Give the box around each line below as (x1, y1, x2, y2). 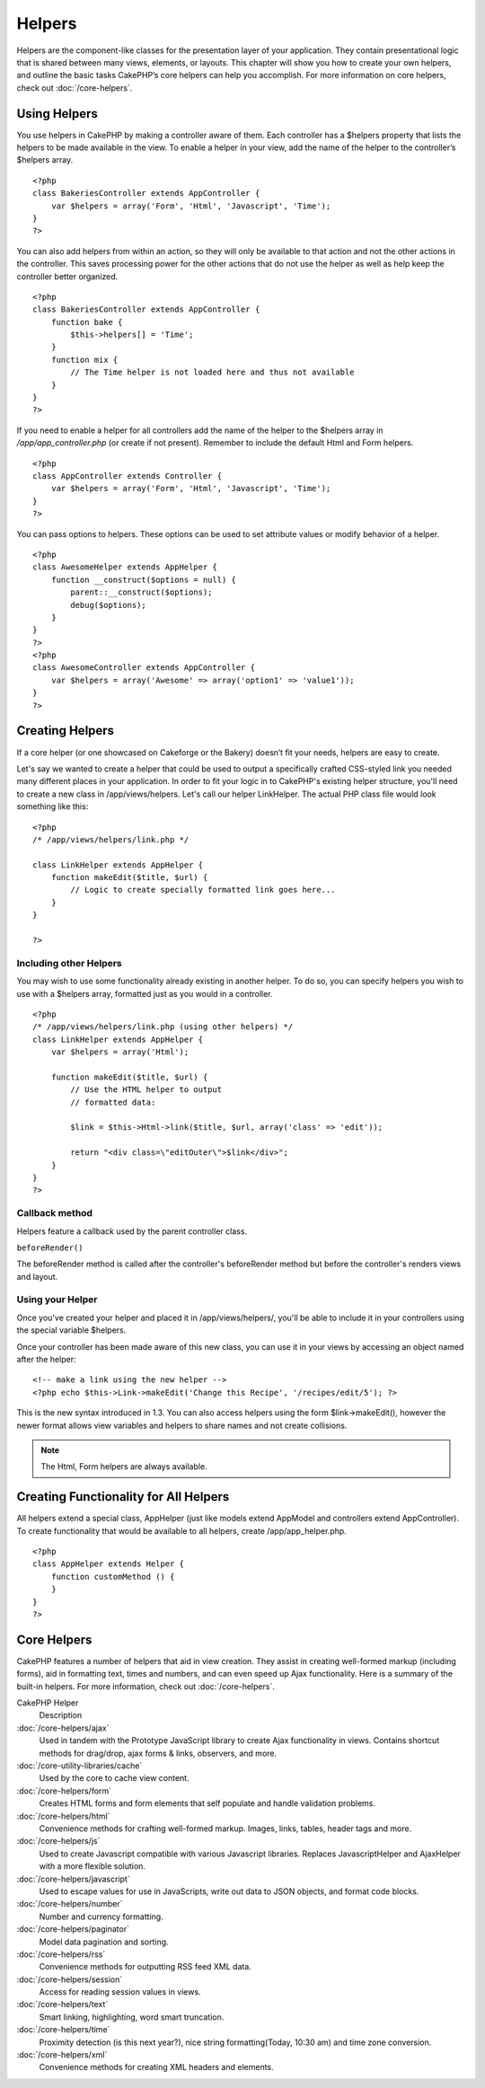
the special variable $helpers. (16, 1325, 127, 1335)
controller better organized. (16, 270, 119, 282)
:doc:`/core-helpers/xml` (16, 2049, 108, 2060)
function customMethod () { (50, 1572, 175, 1581)
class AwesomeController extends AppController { (32, 663, 256, 673)
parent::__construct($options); (70, 587, 213, 597)
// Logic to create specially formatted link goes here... (70, 885, 336, 895)
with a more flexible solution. (39, 1861, 145, 1872)
